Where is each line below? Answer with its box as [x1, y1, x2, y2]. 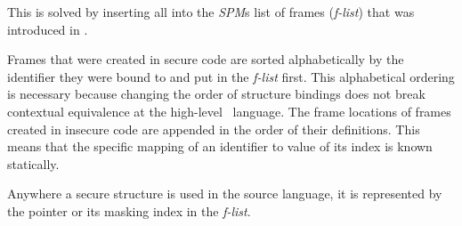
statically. [7, 154, 60, 173]
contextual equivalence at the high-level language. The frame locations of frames [7, 101, 451, 120]
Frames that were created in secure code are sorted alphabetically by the [7, 50, 404, 69]
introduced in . [7, 20, 88, 38]
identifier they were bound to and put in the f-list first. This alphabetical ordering [7, 67, 455, 85]
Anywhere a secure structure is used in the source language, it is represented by [7, 184, 442, 203]
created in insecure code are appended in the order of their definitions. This [7, 119, 420, 138]
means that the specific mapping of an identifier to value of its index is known [7, 137, 433, 156]
